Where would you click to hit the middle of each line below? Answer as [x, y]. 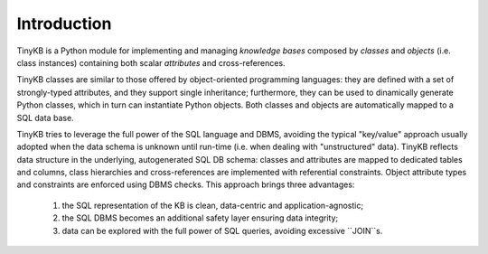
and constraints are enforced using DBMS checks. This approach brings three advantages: [186, 184]
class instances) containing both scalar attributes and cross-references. [151, 62]
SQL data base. [45, 118]
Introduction [64, 24]
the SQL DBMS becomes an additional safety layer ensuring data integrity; [200, 218]
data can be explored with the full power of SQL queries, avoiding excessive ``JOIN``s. [222, 230]
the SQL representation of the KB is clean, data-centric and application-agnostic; [213, 205]
